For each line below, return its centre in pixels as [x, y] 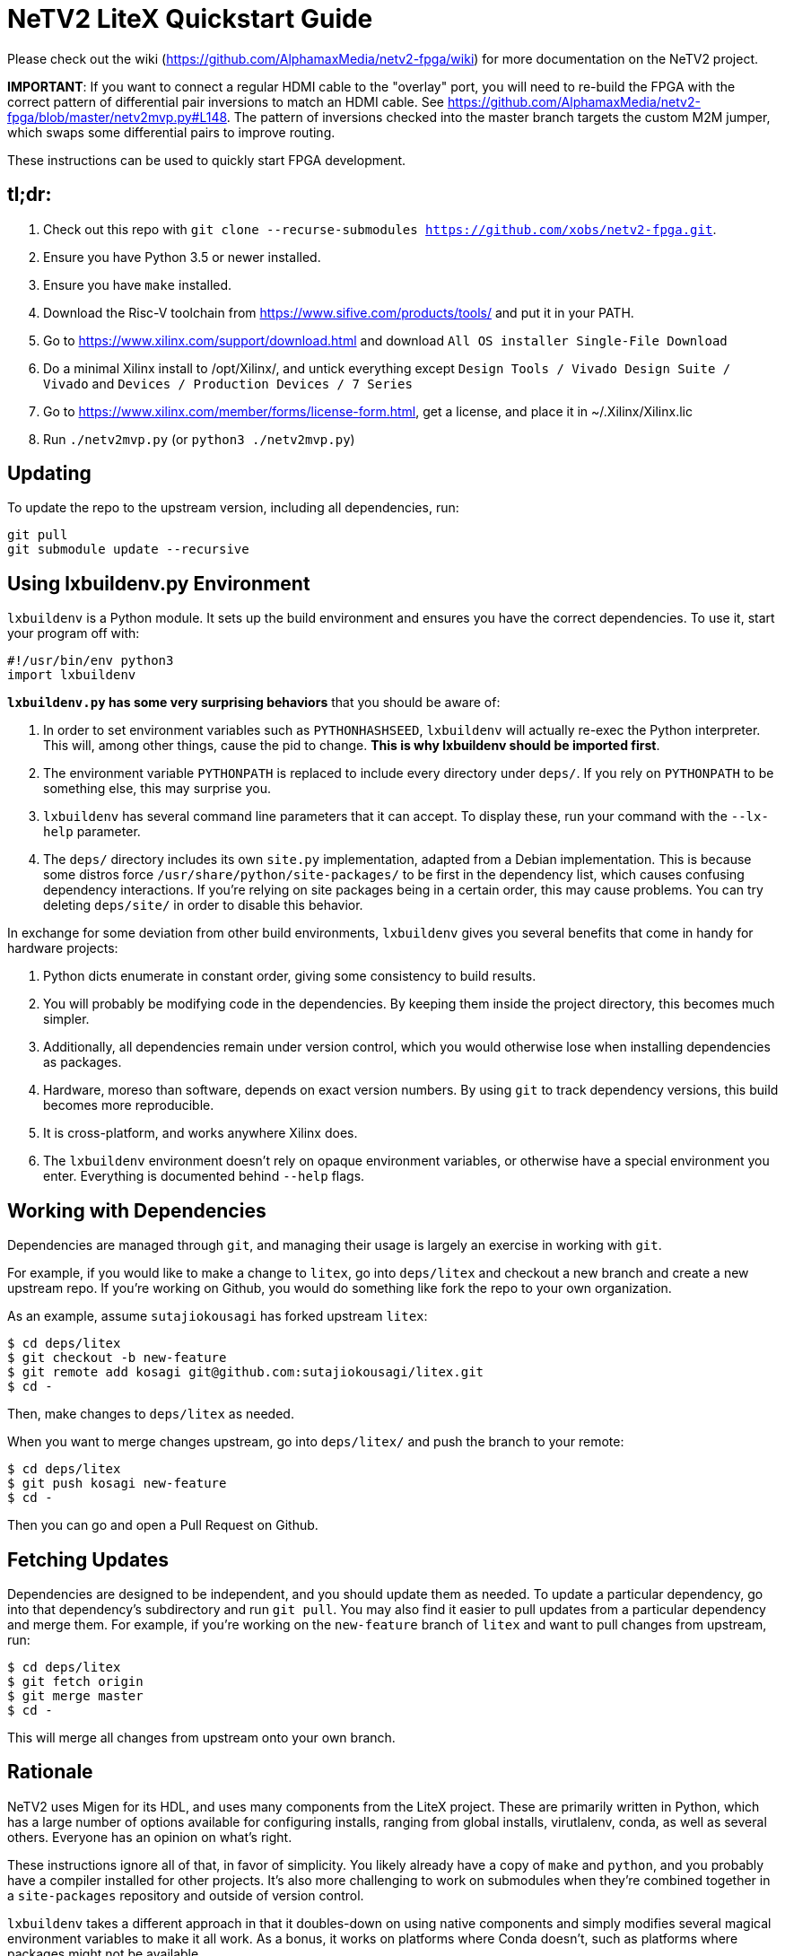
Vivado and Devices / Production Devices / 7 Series [228, 383]
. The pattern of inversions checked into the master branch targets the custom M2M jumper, [498, 117]
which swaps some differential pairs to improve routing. [171, 132]
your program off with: [74, 633]
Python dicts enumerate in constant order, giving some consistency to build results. [290, 976]
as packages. [83, 1062]
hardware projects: [63, 948]
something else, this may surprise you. [157, 789]
